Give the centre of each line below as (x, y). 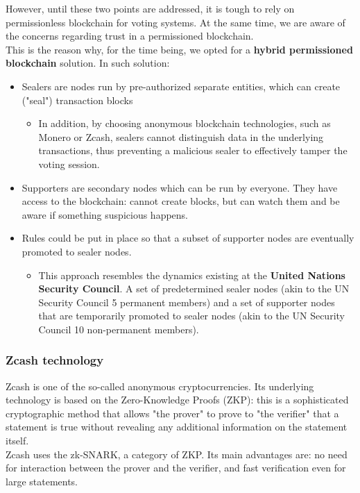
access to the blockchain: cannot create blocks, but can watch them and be (181, 201)
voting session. (69, 164)
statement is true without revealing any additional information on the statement (177, 427)
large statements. (42, 481)
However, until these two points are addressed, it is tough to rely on (150, 8)
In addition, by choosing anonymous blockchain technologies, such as (185, 123)
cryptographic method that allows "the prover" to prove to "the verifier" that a (172, 413)
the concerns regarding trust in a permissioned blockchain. (130, 36)
